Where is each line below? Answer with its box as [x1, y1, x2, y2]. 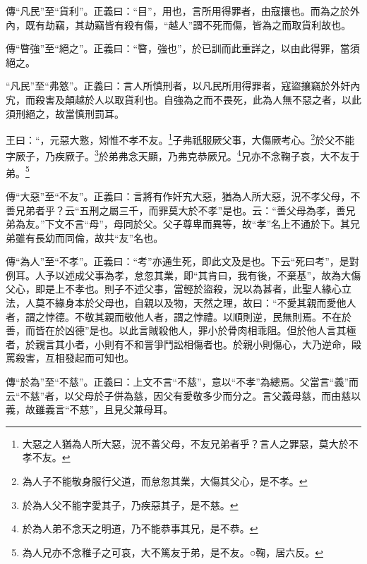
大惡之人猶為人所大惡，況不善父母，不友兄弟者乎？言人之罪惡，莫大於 [22, 436, 349, 450]
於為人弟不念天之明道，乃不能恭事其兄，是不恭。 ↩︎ [22, 521, 258, 536]
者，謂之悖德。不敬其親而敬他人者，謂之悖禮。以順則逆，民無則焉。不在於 [6, 309, 351, 324]
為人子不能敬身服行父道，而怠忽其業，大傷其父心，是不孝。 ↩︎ [22, 474, 308, 488]
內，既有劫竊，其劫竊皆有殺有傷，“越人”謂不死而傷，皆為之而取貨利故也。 [6, 17, 351, 32]
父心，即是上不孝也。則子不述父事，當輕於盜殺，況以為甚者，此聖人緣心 [6, 281, 342, 296]
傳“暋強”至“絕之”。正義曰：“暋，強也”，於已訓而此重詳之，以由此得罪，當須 [6, 41, 360, 56]
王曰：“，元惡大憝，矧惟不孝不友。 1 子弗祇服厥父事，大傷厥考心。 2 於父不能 [6, 130, 355, 147]
